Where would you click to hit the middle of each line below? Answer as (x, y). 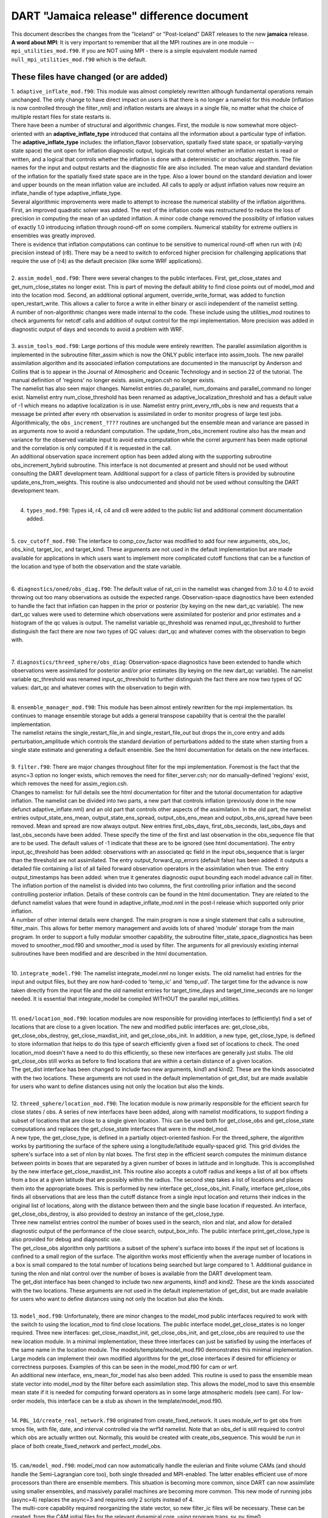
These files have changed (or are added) (90, 77)
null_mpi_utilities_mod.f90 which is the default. (79, 59)
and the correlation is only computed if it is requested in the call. (92, 448)
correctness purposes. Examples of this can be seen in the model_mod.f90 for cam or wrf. (125, 1367)
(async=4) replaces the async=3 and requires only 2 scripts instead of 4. (103, 1499)
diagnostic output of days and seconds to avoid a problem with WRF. (97, 329)
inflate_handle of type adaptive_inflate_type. (67, 193)
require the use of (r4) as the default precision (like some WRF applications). (107, 261)
